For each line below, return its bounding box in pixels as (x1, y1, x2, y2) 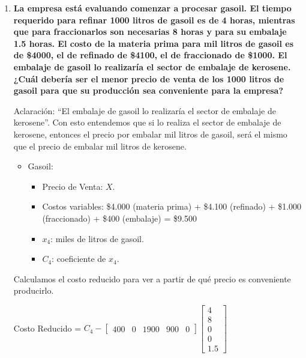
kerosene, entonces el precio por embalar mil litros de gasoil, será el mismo (13, 127, 287, 140)
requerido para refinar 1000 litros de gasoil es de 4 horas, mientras (13, 13, 295, 26)
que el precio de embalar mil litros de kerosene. (13, 139, 187, 152)
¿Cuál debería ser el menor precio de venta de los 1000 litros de (13, 72, 284, 85)
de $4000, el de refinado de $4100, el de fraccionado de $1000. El (13, 49, 287, 61)
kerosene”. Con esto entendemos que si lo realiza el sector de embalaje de (13, 116, 281, 129)
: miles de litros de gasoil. (50, 232, 144, 244)
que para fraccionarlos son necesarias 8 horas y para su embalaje (13, 25, 287, 38)
